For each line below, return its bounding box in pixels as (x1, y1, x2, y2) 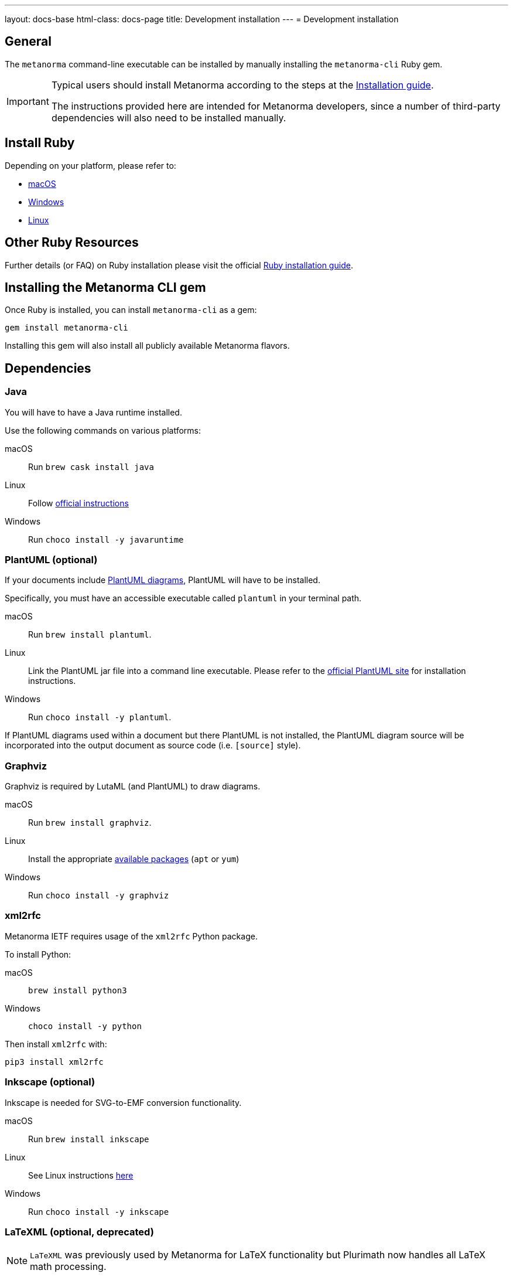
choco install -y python (28, 1021, 142, 1031)
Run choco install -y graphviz (28, 890, 169, 901)
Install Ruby (5, 135, 75, 151)
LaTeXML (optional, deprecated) (5, 1225, 154, 1238)
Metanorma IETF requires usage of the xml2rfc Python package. (5, 931, 258, 941)
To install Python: (5, 949, 71, 959)
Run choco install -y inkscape (28, 1206, 169, 1217)
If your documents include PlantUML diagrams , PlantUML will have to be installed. (5, 575, 320, 585)
